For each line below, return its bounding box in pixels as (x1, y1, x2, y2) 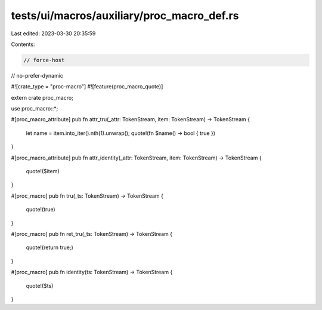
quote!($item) (26, 168, 60, 175)
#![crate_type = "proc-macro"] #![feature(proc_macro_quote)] (11, 83, 163, 90)
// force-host (23, 57, 65, 63)
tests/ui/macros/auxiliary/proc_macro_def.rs (11, 9, 239, 22)
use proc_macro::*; (11, 105, 58, 112)
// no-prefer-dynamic (11, 72, 64, 79)
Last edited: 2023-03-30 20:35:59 (11, 30, 96, 37)
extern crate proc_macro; (11, 94, 74, 101)
